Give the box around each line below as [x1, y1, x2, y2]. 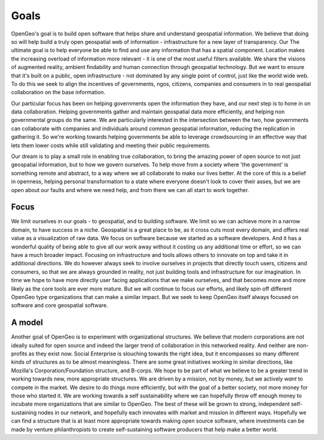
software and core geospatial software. [11, 302, 108, 309]
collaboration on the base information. [11, 89, 106, 96]
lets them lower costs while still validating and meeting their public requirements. [11, 142, 211, 149]
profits [11, 350, 28, 357]
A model [11, 318, 43, 328]
